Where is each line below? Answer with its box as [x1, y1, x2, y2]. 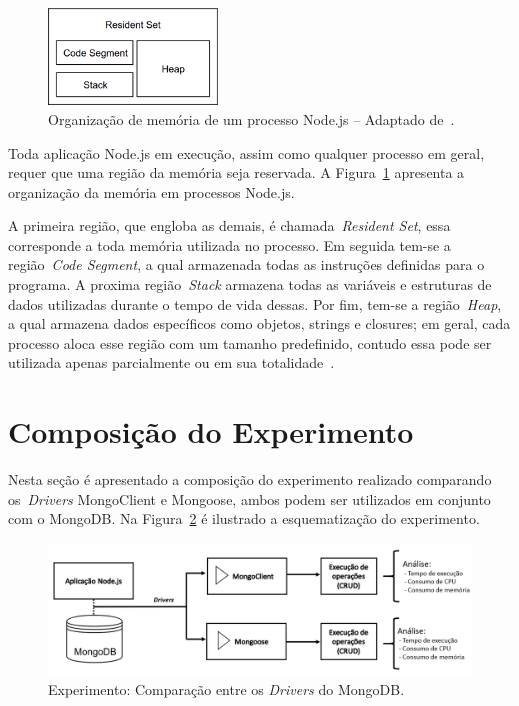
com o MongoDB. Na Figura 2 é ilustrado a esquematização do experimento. [8, 508, 480, 529]
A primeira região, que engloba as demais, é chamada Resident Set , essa [8, 215, 451, 236]
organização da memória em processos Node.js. [8, 181, 295, 202]
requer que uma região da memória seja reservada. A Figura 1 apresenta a [8, 162, 465, 183]
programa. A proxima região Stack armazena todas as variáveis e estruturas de [8, 274, 492, 295]
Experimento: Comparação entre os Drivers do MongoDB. [48, 679, 405, 700]
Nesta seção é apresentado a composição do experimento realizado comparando [8, 469, 492, 490]
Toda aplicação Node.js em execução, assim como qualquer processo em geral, [8, 142, 485, 163]
